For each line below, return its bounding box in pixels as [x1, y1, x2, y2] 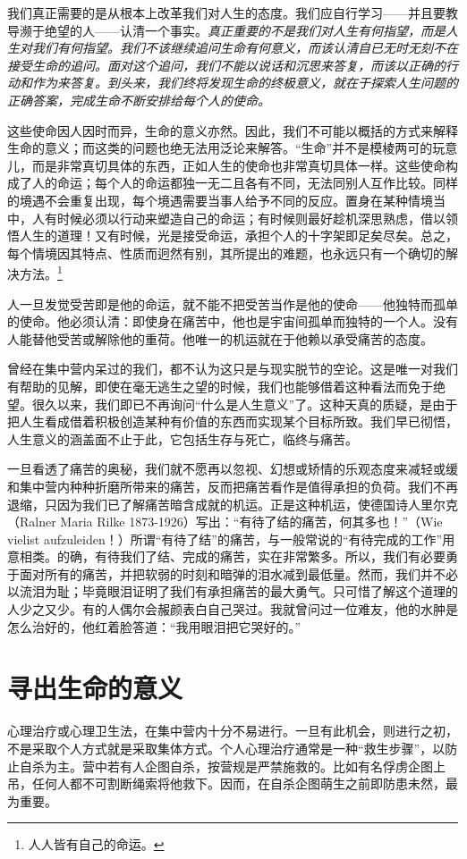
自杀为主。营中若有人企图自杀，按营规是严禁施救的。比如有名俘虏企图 [19, 756, 433, 775]
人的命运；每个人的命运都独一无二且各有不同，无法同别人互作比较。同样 [31, 173, 458, 192]
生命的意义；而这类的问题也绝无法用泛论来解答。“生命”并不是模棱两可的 [7, 139, 433, 157]
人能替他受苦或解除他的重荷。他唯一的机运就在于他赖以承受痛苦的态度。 [7, 329, 433, 348]
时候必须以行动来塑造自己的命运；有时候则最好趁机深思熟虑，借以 [56, 208, 446, 227]
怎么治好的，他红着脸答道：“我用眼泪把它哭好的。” [7, 617, 301, 636]
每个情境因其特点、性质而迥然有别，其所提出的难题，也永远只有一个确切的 [7, 243, 446, 262]
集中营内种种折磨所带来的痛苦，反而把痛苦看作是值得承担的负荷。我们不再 [19, 476, 458, 495]
